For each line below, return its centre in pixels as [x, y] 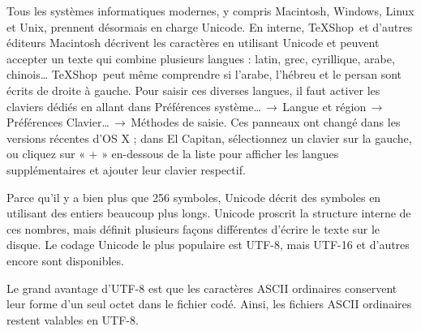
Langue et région [324, 106]
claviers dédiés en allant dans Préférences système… [134, 106]
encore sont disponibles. [65, 260]
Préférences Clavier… [58, 122]
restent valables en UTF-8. [73, 319]
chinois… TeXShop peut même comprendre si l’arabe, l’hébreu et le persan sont [204, 74]
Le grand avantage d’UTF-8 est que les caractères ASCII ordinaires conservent [202, 288]
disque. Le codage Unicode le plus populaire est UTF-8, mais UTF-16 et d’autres [208, 245]
